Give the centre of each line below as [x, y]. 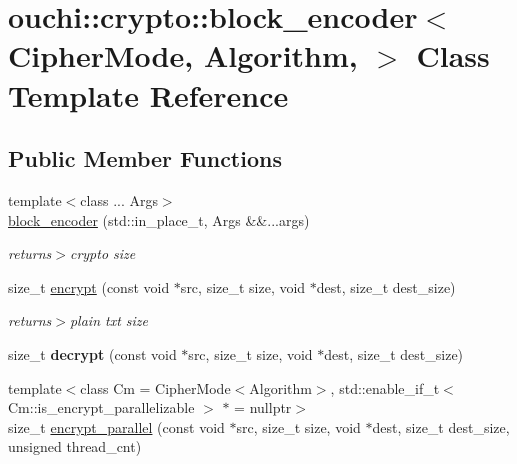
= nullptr [263, 407]
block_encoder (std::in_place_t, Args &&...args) [159, 219]
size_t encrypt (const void [89, 286]
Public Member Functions [145, 158]
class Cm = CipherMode [155, 387]
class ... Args [119, 199]
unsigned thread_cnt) [75, 446]
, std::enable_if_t [385, 387]
